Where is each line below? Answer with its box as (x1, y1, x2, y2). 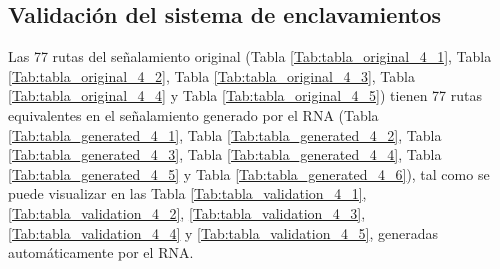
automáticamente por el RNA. (8, 242, 194, 263)
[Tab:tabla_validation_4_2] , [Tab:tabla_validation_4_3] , (8, 202, 366, 223)
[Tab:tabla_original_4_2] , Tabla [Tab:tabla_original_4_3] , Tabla (8, 65, 415, 86)
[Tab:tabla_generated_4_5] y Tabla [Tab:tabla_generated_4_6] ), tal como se (8, 163, 490, 184)
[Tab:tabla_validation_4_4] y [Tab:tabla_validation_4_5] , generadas (8, 222, 438, 243)
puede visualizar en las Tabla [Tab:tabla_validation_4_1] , (8, 183, 367, 204)
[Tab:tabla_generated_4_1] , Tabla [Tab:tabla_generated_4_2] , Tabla (8, 124, 442, 145)
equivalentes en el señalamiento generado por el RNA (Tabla (8, 104, 379, 125)
